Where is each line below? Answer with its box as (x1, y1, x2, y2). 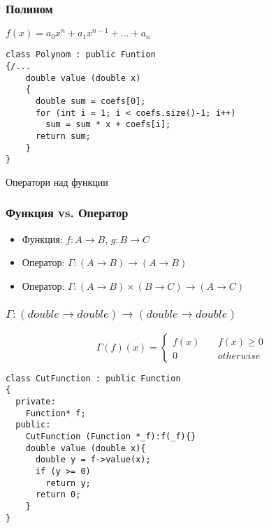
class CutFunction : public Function (6, 373, 181, 383)
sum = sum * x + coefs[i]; (45, 119, 171, 130)
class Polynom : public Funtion (6, 50, 156, 60)
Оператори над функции (6, 174, 108, 189)
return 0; (35, 490, 81, 500)
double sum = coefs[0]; (35, 96, 146, 106)
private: (15, 397, 56, 407)
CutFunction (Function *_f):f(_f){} (25, 432, 196, 442)
